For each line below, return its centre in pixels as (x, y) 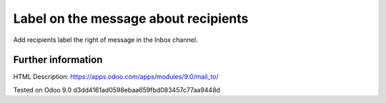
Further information (58, 60)
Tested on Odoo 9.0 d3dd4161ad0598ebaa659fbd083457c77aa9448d (117, 90)
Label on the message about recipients (131, 18)
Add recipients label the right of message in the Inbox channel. (105, 40)
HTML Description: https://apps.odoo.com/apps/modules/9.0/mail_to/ (116, 77)
